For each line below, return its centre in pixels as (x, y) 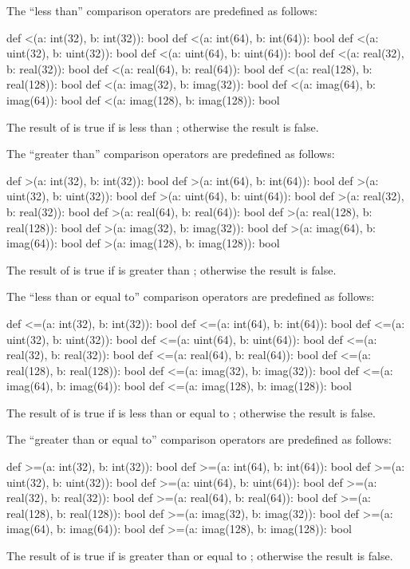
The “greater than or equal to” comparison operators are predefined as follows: (199, 439)
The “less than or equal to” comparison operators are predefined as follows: (191, 296)
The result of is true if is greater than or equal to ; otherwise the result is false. (200, 556)
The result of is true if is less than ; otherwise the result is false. (163, 126)
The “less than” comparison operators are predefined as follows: (162, 10)
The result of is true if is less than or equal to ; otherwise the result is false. (191, 412)
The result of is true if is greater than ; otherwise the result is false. (171, 269)
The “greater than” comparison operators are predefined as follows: (171, 154)
